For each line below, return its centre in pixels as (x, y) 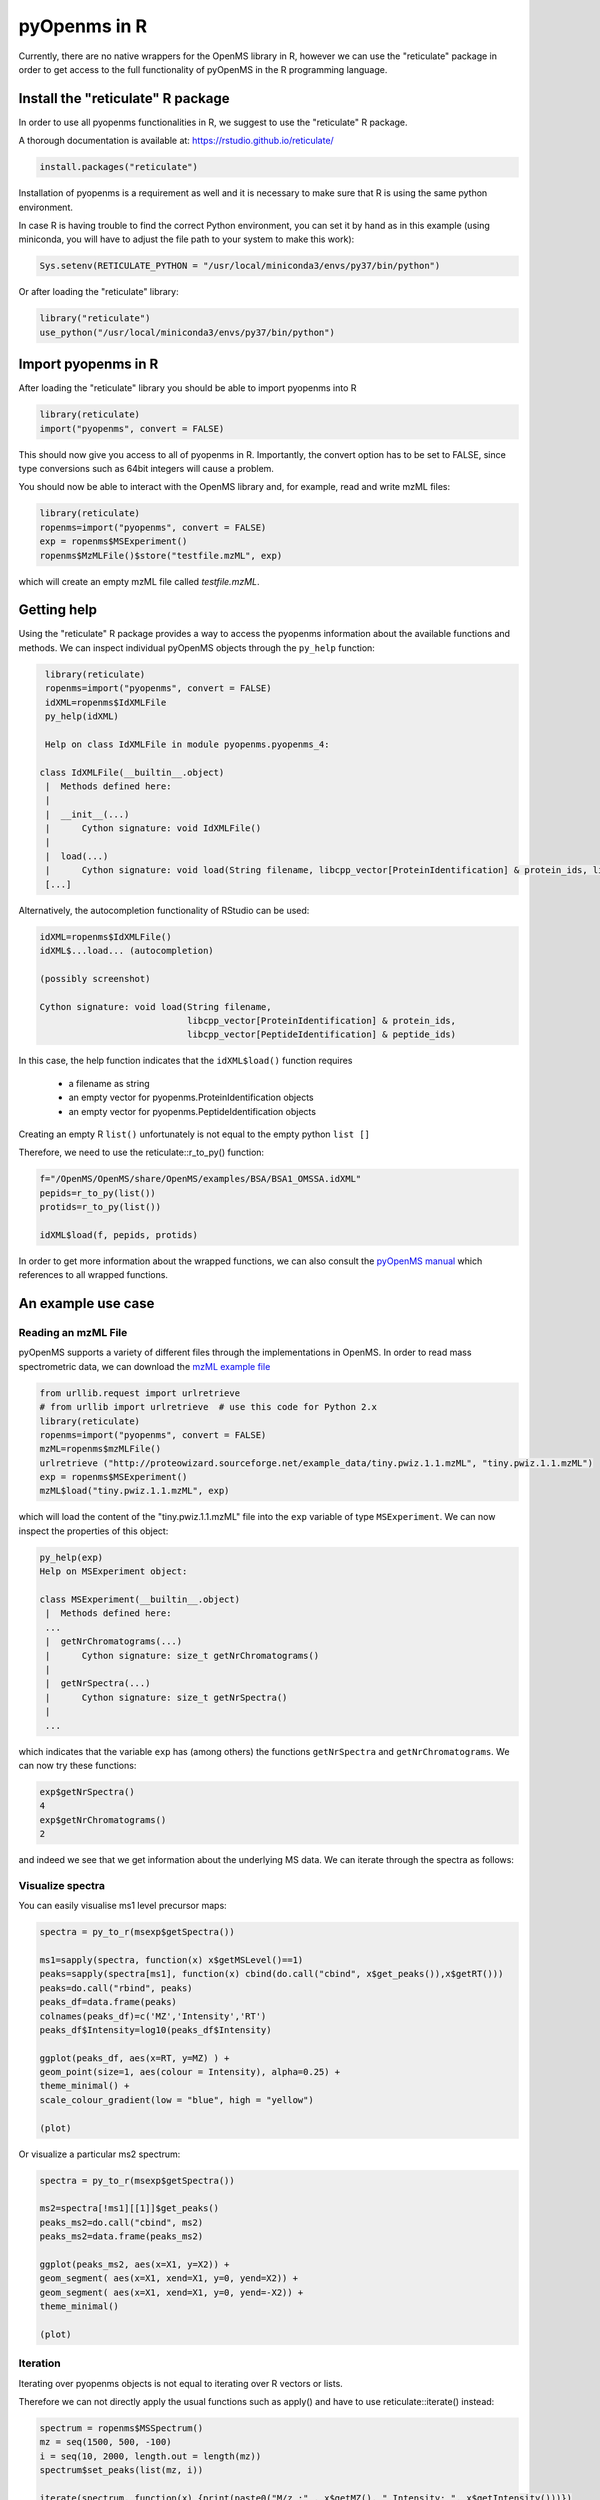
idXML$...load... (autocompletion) (126, 950)
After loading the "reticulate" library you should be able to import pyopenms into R (187, 388)
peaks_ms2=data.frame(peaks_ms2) (121, 2236)
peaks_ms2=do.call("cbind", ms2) (121, 2222)
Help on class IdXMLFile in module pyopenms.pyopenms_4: (187, 744)
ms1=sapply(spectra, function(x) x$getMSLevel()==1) (171, 1959)
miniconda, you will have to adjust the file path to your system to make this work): (186, 239)
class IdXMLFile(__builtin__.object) (132, 772)
